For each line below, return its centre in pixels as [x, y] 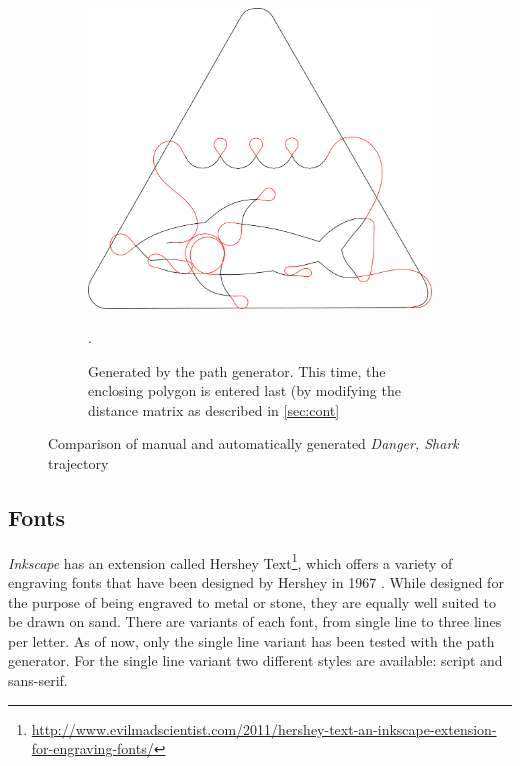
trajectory [78, 462]
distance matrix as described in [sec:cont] [214, 409]
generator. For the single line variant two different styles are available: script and [255, 660]
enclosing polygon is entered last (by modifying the [244, 390]
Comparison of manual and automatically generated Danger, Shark [253, 443]
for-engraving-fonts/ [92, 748]
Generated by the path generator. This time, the [237, 370]
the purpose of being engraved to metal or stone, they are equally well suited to [252, 601]
